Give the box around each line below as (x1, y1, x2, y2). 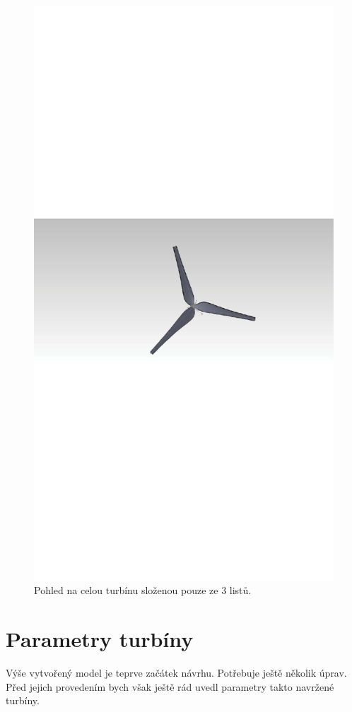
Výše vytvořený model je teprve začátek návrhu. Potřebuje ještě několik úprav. (6, 665, 347, 680)
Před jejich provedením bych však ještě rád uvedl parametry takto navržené (6, 679, 334, 694)
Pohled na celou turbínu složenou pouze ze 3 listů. (34, 583, 252, 598)
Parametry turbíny (6, 624, 194, 653)
